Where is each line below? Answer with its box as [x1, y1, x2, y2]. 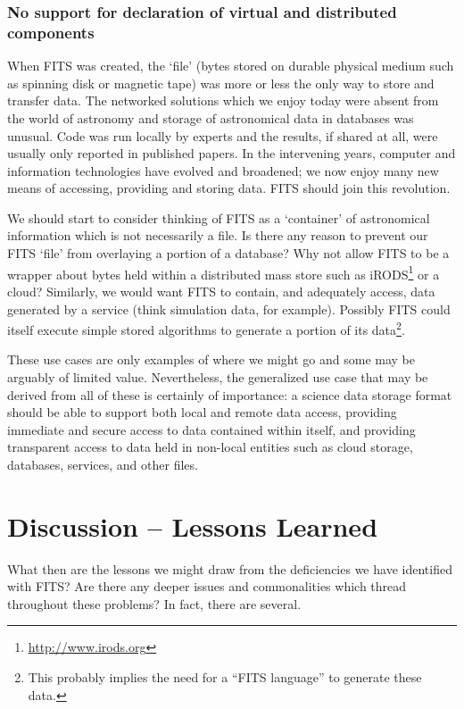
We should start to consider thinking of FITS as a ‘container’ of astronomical [7, 208, 430, 227]
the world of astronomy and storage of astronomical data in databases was [7, 108, 414, 127]
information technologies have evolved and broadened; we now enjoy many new [7, 161, 439, 179]
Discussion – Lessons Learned [7, 507, 378, 544]
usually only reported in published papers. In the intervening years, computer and [7, 144, 456, 163]
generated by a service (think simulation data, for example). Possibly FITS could [7, 299, 451, 318]
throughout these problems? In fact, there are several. [7, 594, 302, 613]
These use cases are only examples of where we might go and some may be [7, 350, 415, 369]
